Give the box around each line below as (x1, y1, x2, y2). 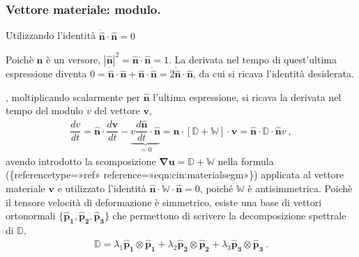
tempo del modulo (6, 103, 84, 118)
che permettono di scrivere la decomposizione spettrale (112, 208, 346, 223)
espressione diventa (6, 66, 87, 81)
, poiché (199, 180, 234, 195)
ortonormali (6, 208, 56, 223)
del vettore (94, 103, 140, 118)
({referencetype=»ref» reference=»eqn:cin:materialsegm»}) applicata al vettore (6, 167, 344, 182)
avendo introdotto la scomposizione (6, 153, 156, 168)
